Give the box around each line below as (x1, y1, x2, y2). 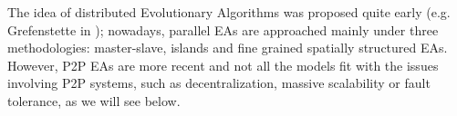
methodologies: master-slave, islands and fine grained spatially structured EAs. (7, 38, 448, 57)
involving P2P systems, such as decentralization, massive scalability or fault (7, 73, 431, 92)
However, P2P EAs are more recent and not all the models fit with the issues (7, 55, 439, 74)
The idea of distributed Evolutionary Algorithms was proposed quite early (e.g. (7, 3, 451, 21)
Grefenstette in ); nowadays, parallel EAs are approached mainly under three (7, 20, 439, 39)
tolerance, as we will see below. (7, 91, 181, 110)
